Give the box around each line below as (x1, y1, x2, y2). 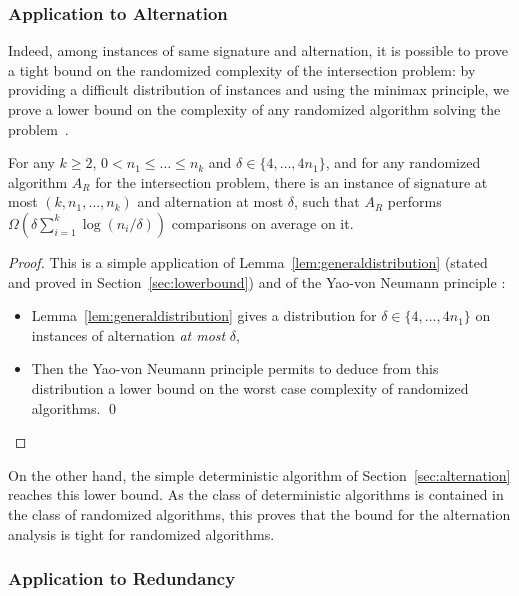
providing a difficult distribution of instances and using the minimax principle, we (8, 79, 509, 100)
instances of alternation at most (31, 324, 226, 345)
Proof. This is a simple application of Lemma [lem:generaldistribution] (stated (8, 251, 488, 272)
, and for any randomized (325, 152, 481, 173)
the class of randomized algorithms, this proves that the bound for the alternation (8, 503, 511, 524)
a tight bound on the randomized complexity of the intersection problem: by (8, 59, 476, 80)
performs (387, 191, 442, 212)
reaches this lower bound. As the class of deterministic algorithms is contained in (8, 484, 504, 505)
